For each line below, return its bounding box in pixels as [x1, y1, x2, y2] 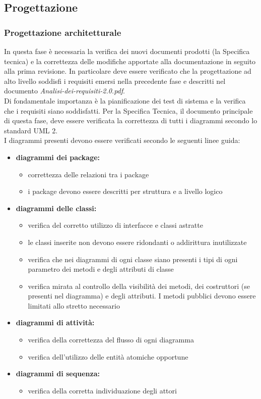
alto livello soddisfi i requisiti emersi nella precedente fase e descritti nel [4, 75, 226, 86]
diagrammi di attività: [16, 317, 95, 328]
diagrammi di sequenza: [16, 368, 100, 379]
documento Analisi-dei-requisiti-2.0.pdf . [4, 85, 125, 96]
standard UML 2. [4, 125, 58, 135]
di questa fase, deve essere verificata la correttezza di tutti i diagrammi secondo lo [4, 115, 257, 126]
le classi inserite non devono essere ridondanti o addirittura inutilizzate [28, 236, 247, 247]
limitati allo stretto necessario [28, 300, 120, 311]
